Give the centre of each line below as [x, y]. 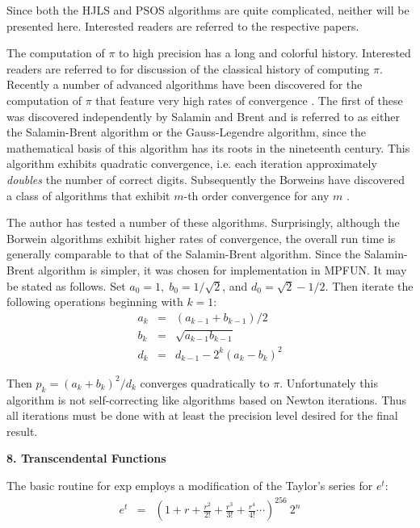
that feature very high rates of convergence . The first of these [249, 100]
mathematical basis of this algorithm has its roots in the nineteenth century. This [208, 147]
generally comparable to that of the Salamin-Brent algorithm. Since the [184, 254]
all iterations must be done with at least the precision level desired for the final [202, 415]
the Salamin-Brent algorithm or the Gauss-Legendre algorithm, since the [187, 132]
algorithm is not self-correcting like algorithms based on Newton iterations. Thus [206, 399]
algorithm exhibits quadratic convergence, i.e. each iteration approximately [192, 163]
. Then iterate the [369, 285]
